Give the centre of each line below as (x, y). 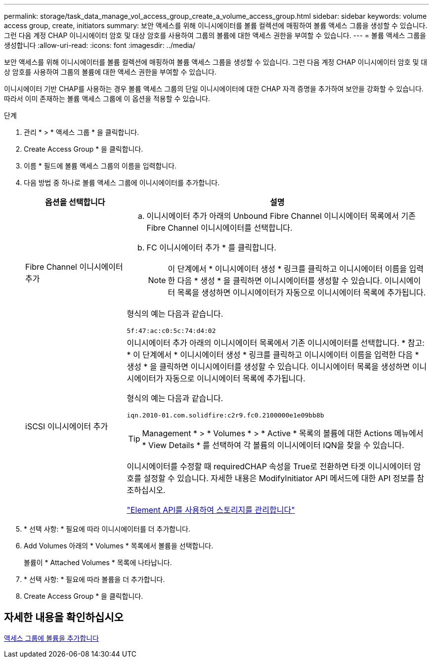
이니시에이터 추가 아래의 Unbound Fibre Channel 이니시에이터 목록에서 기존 (281, 216)
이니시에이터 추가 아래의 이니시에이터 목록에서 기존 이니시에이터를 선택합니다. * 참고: (276, 343)
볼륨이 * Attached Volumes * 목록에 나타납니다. (98, 562)
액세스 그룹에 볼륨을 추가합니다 (52, 638)
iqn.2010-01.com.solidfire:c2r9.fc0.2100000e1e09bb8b (225, 415)
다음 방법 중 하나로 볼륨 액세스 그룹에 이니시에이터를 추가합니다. (122, 183)
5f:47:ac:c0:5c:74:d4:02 (171, 331)
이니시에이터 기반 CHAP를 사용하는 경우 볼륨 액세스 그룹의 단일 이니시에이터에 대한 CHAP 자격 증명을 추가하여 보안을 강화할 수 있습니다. (214, 89)
